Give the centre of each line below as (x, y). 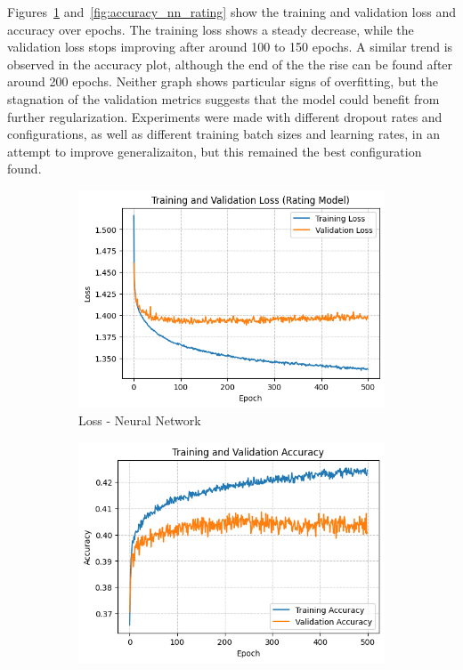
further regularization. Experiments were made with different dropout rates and (225, 116)
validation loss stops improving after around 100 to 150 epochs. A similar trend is (230, 47)
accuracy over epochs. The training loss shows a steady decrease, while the (211, 29)
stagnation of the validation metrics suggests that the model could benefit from (223, 98)
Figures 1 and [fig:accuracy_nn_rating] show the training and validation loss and (231, 12)
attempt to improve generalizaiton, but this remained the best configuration (215, 151)
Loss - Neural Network (140, 420)
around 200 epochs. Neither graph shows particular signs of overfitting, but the (223, 81)
